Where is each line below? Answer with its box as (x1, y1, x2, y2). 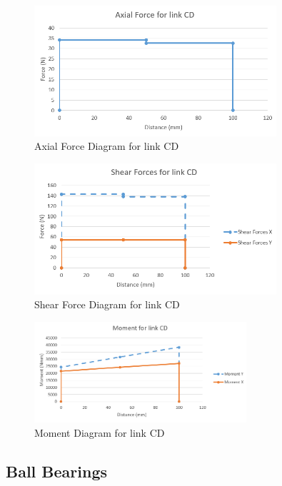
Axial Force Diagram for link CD (34, 138, 179, 153)
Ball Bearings (6, 460, 108, 482)
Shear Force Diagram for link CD (34, 297, 180, 312)
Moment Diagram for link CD (34, 425, 165, 440)
